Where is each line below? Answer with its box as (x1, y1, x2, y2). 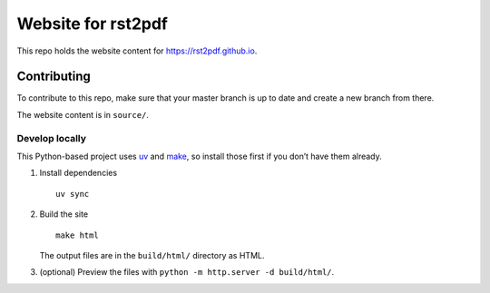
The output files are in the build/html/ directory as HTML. (39, 249, 265, 260)
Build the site (39, 209, 89, 220)
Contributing (16, 69, 91, 84)
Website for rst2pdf (16, 14, 168, 34)
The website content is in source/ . (16, 109, 150, 120)
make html (55, 230, 99, 240)
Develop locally (16, 132, 86, 144)
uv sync (55, 189, 90, 199)
